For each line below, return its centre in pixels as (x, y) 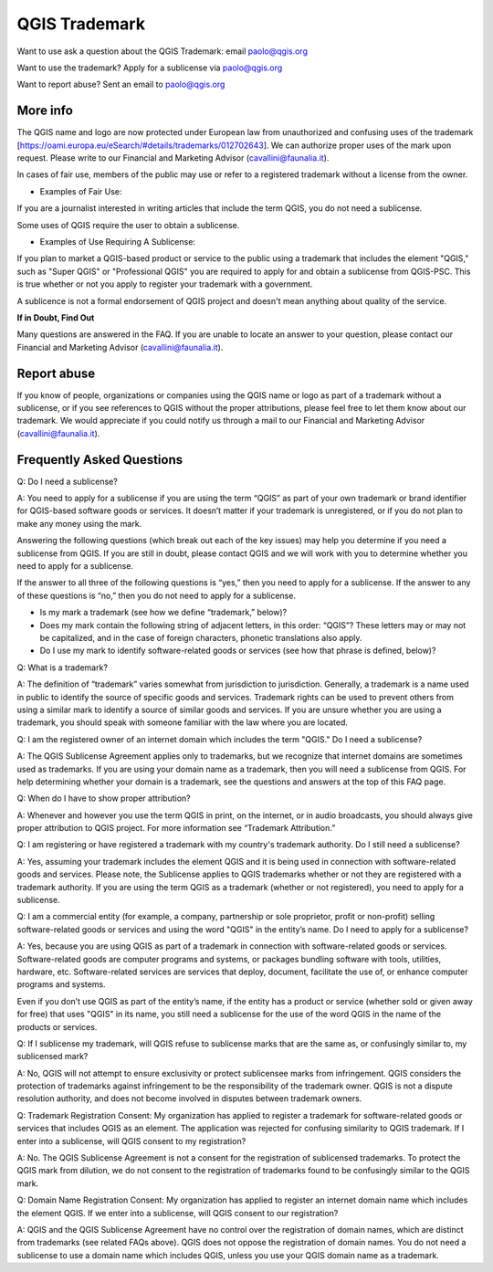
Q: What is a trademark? (63, 668)
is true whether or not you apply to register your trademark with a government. (165, 284)
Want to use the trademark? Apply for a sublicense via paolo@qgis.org (150, 68)
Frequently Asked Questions (100, 460)
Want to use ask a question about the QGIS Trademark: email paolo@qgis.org (162, 51)
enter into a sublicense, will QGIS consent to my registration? (131, 1141)
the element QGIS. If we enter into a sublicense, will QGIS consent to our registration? (178, 1213)
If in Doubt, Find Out (56, 317)
